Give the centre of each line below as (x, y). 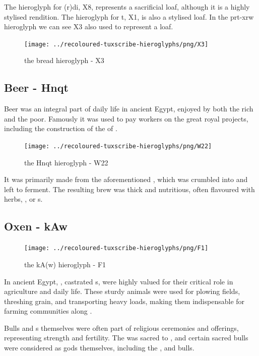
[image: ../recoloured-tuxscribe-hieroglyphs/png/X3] (116, 44)
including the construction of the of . (61, 128)
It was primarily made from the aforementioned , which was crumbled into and (126, 179)
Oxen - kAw (36, 226)
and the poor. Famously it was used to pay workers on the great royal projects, (126, 118)
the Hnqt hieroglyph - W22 (66, 162)
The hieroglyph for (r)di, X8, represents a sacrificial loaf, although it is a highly (127, 7)
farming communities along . (48, 311)
